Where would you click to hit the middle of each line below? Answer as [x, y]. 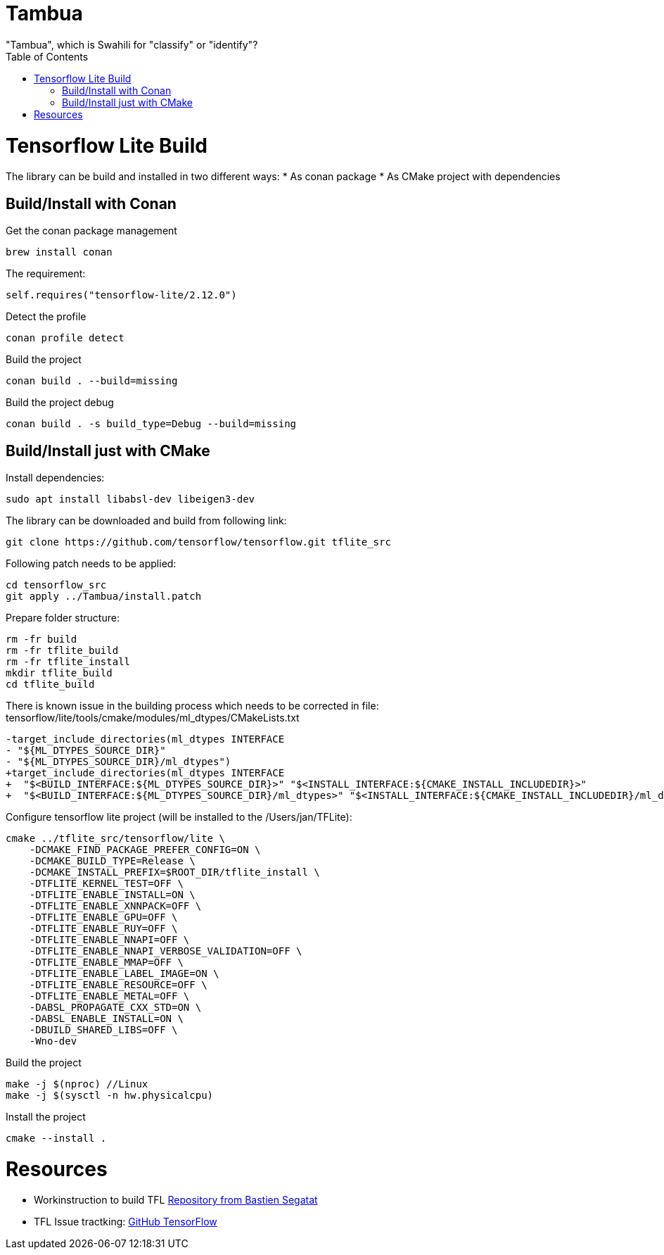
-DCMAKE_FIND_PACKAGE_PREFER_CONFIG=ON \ [145, 849]
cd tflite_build [50, 684]
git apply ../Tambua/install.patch [104, 596]
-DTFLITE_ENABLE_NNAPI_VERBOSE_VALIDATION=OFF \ [166, 951]
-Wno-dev [53, 1041]
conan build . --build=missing [92, 381]
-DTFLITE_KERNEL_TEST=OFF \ [106, 883]
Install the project [46, 1116]
